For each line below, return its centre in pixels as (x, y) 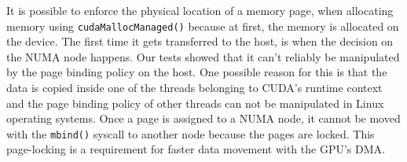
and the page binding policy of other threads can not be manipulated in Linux (195, 103)
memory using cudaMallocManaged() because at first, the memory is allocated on (203, 26)
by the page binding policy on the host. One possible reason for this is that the (197, 72)
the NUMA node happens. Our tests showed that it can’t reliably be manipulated (203, 56)
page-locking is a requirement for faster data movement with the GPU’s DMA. (196, 149)
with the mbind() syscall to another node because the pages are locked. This (191, 133)
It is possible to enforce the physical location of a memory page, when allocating (200, 10)
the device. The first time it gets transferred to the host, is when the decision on (200, 41)
